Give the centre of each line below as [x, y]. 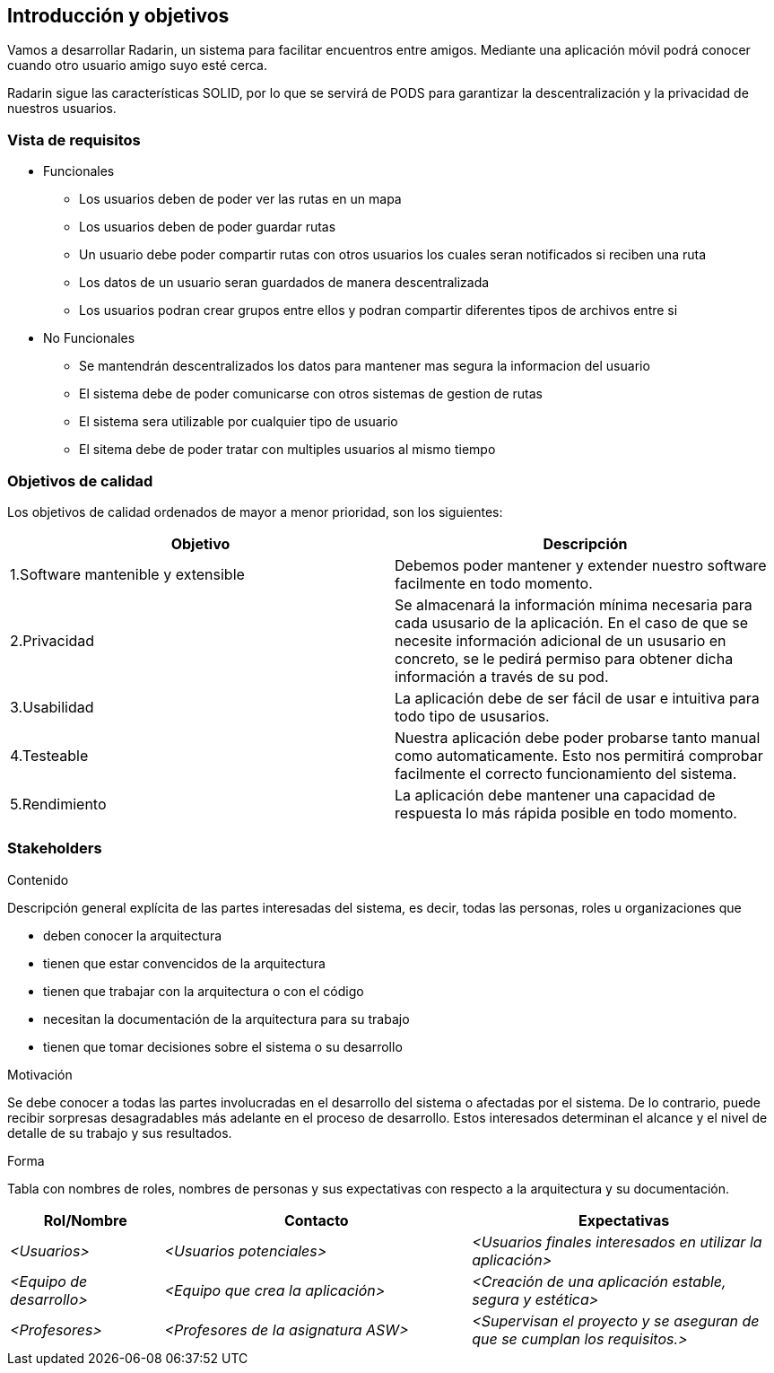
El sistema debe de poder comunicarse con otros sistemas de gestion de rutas [311, 394]
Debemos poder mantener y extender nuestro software [581, 565]
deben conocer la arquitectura [133, 935]
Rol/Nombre [85, 1220]
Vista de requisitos [74, 140]
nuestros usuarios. [62, 109]
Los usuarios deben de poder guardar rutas [208, 227]
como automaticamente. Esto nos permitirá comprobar [579, 755]
